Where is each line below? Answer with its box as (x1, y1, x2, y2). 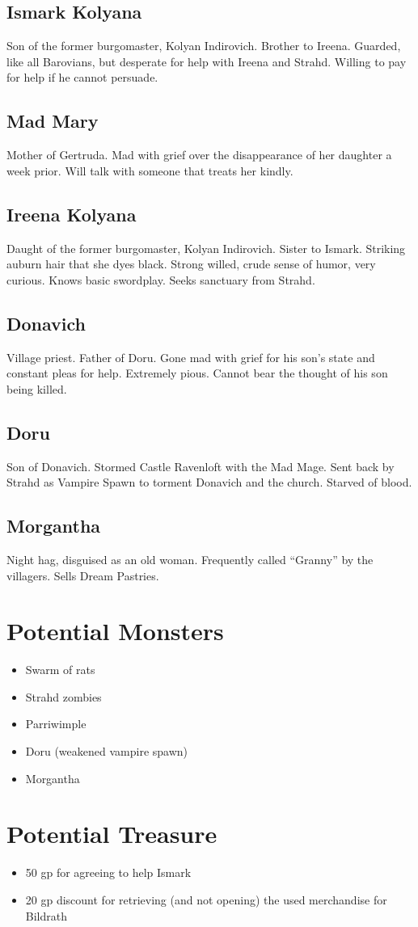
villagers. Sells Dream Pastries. (6, 567, 159, 584)
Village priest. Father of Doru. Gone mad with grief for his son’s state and (6, 348, 375, 365)
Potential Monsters (6, 614, 224, 647)
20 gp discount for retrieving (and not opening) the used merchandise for (25, 891, 387, 908)
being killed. (6, 380, 67, 397)
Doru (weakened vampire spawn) (25, 743, 188, 760)
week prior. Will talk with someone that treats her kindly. (6, 162, 293, 179)
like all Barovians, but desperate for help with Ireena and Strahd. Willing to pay (6, 53, 407, 70)
